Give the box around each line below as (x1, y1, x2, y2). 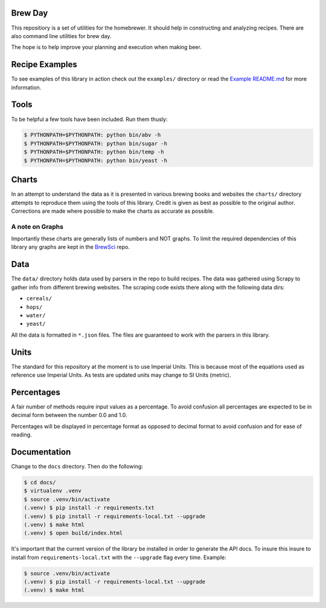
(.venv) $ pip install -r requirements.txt (24, 505, 155, 511)
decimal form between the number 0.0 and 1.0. (11, 412, 127, 419)
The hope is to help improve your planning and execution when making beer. (11, 44, 202, 51)
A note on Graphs (11, 222, 63, 231)
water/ (26, 312, 46, 319)
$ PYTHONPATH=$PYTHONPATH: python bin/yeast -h (24, 157, 167, 164)
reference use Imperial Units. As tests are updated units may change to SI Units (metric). (11, 372, 231, 379)
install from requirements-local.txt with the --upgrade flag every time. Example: (11, 554, 226, 561)
